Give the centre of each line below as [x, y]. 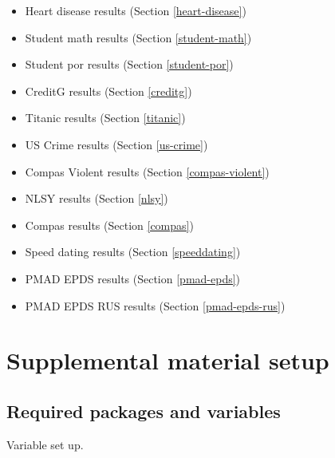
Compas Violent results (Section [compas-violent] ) [147, 171]
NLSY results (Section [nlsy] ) [97, 198]
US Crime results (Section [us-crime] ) [116, 144]
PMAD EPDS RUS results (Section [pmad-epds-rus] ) [155, 305]
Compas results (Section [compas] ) [109, 225]
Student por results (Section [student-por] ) [129, 64]
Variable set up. [45, 444]
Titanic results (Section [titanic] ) [105, 118]
